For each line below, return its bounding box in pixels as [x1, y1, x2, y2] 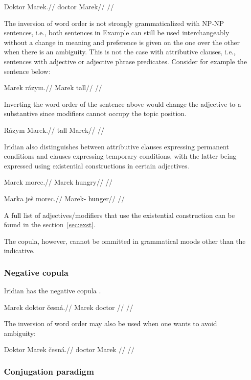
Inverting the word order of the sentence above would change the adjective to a [4, 98, 241, 109]
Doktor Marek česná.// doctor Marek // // [4, 344, 135, 355]
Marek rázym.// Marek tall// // [4, 82, 102, 93]
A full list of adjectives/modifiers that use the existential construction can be [4, 210, 235, 220]
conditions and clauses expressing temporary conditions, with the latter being [4, 151, 237, 161]
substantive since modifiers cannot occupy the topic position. [4, 108, 186, 119]
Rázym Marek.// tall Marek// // [4, 124, 105, 135]
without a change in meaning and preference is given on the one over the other [4, 37, 240, 47]
